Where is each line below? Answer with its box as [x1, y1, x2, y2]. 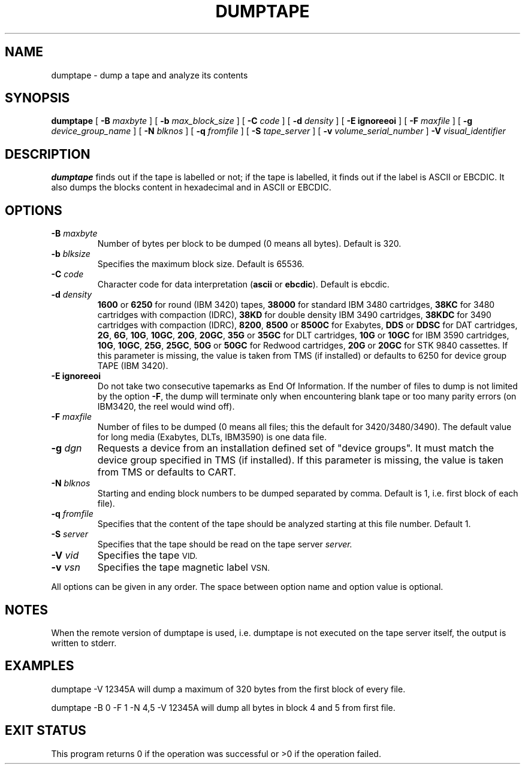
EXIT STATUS [5, 723, 86, 738]
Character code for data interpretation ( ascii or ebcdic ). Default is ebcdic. [97, 279, 390, 290]
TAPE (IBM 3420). [97, 361, 168, 371]
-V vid [51, 549, 79, 562]
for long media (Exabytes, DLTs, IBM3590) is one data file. [97, 432, 327, 443]
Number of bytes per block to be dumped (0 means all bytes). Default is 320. [97, 238, 402, 249]
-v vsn [51, 561, 80, 574]
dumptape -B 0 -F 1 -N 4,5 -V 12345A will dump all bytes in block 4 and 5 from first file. [51, 702, 396, 713]
